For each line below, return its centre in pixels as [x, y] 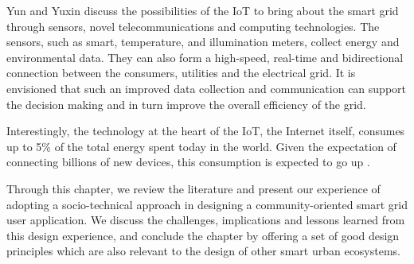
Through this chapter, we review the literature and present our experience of [193, 188]
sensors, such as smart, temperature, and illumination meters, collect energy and [203, 42]
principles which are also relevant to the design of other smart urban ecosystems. [204, 251]
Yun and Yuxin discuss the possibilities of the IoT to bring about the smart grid [203, 10]
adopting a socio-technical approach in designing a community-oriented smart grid [207, 204]
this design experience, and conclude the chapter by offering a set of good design [203, 235]
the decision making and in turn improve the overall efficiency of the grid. [186, 104]
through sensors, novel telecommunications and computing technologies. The [193, 26]
